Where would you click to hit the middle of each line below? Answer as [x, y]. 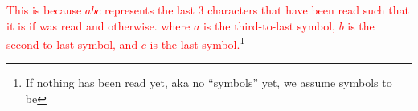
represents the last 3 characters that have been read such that [256, 10]
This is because [44, 10]
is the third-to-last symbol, [269, 25]
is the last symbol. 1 [197, 43]
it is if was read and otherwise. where [98, 25]
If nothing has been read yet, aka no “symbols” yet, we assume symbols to [209, 83]
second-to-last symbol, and [72, 44]
